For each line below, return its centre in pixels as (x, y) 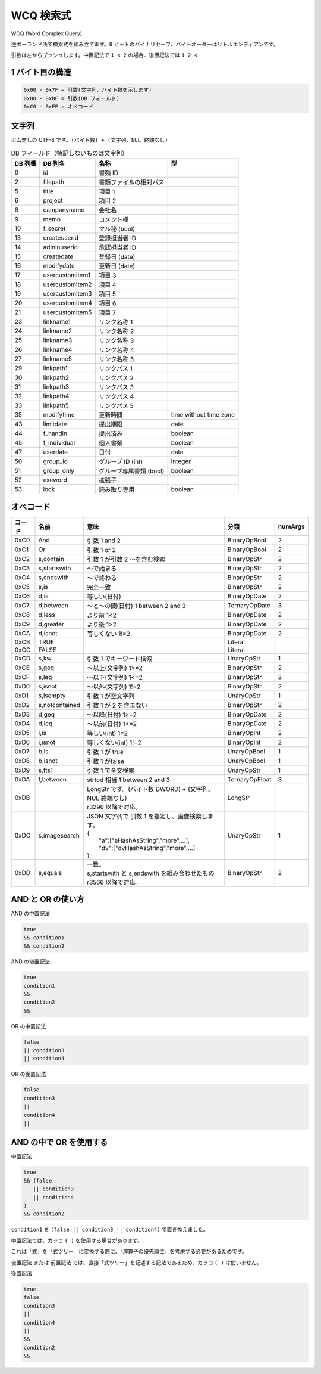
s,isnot (48, 686)
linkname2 (58, 331)
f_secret (54, 228)
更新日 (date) (117, 266)
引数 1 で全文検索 (111, 770)
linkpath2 (56, 377)
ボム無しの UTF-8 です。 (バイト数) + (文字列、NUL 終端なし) (90, 139)
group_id (56, 461)
